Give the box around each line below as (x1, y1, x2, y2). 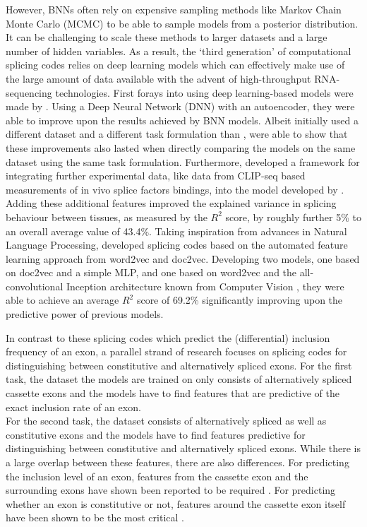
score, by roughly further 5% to (225, 209, 361, 224)
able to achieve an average (6, 292, 119, 307)
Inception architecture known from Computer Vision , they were (66, 278, 344, 293)
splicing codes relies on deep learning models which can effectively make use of (6, 57, 345, 72)
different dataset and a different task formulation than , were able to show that (6, 126, 348, 141)
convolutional (6, 278, 64, 293)
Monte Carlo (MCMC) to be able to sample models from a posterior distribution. (6, 16, 359, 30)
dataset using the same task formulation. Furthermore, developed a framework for (6, 154, 360, 169)
